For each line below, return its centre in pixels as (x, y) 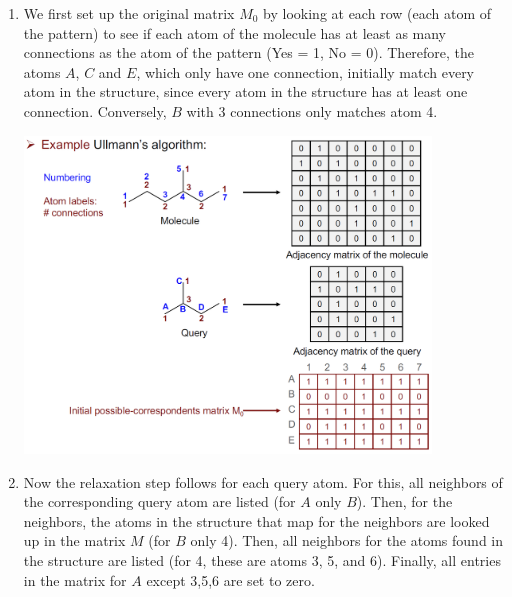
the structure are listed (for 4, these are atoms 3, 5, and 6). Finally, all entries (262, 560)
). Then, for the (404, 501)
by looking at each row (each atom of (377, 13)
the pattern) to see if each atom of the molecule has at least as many (235, 32)
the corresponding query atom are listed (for (159, 501)
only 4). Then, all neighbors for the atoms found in (347, 540)
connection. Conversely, (95, 110)
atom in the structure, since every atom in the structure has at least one (245, 91)
